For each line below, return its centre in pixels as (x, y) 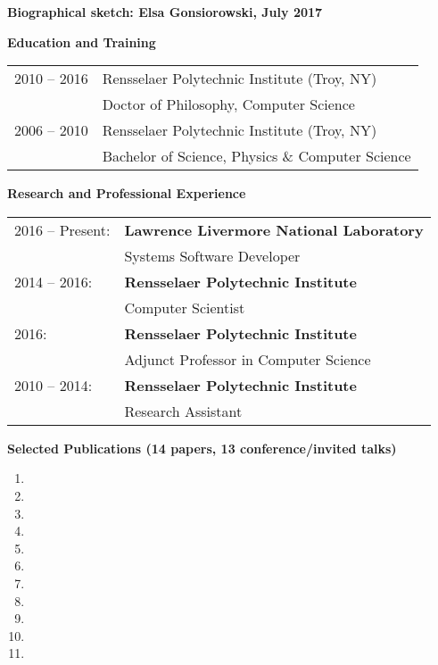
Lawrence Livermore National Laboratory (274, 229)
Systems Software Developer (212, 255)
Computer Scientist (185, 307)
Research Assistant (183, 411)
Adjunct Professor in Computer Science (248, 359)
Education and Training (82, 42)
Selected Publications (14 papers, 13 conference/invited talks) (202, 448)
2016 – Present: (62, 229)
